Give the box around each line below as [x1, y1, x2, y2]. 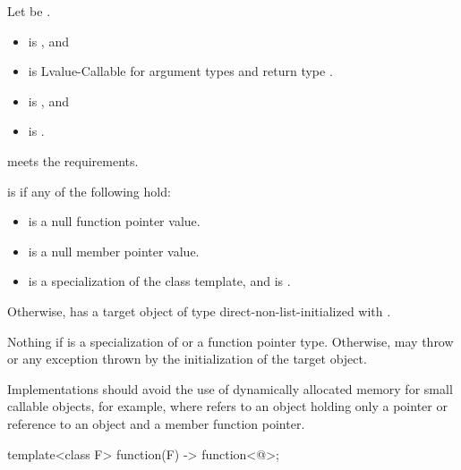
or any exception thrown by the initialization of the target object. [7, 349, 367, 368]
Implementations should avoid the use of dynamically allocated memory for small [7, 379, 453, 398]
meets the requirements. [7, 151, 139, 170]
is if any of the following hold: [7, 181, 171, 200]
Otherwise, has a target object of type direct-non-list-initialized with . [7, 301, 391, 320]
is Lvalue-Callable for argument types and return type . [28, 62, 333, 80]
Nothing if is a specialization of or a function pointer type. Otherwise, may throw [7, 332, 454, 350]
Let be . [7, 2, 51, 20]
